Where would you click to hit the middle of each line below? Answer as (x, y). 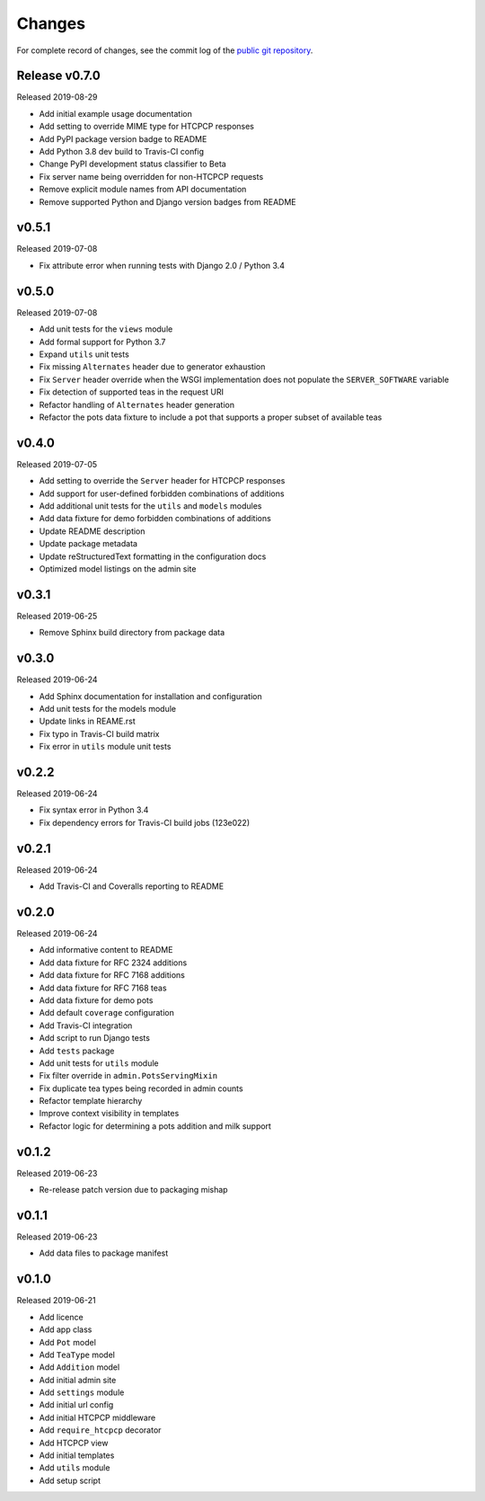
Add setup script (70, 1480)
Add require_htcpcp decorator (100, 1430)
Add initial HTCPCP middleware (97, 1417)
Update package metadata (88, 544)
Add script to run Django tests (94, 1038)
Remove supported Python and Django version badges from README (168, 201)
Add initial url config (76, 1405)
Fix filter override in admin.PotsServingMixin (128, 1076)
